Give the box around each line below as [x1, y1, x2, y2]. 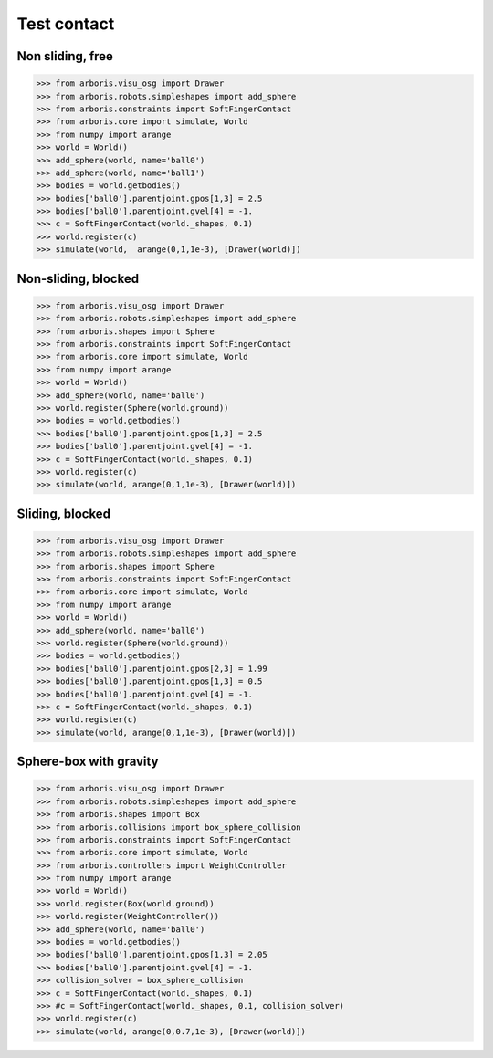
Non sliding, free [16, 48, 114, 64]
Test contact [16, 14, 115, 34]
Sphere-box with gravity [16, 754, 159, 770]
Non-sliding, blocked [16, 270, 140, 287]
